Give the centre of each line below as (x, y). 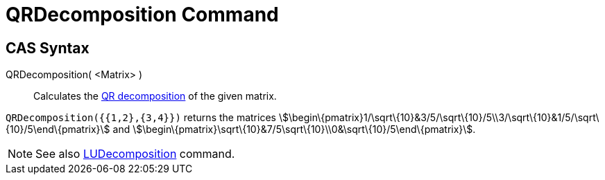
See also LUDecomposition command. (135, 154)
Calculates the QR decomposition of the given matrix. (155, 96)
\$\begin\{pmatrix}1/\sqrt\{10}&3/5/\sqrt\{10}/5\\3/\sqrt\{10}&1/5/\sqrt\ (439, 118)
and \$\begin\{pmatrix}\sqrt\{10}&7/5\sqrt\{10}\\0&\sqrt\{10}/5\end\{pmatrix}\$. (294, 129)
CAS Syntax (48, 48)
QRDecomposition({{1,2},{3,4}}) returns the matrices (141, 118)
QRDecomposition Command (142, 15)
